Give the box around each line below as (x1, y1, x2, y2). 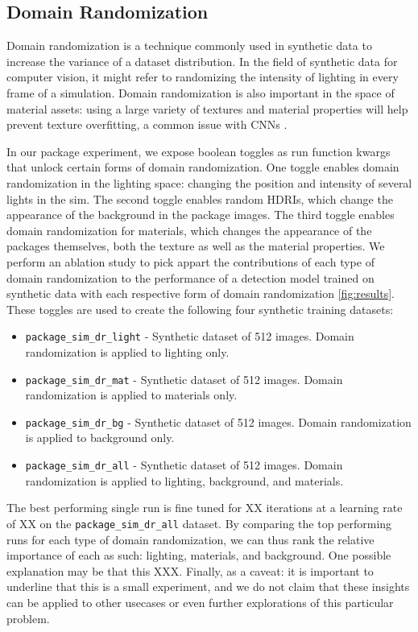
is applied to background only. (25, 429, 175, 446)
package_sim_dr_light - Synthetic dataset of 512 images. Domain (25, 328, 354, 345)
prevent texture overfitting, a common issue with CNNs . (6, 116, 288, 133)
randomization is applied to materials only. (25, 386, 238, 403)
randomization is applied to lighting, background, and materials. (25, 472, 344, 489)
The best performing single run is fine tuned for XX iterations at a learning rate (6, 499, 403, 516)
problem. (6, 609, 50, 626)
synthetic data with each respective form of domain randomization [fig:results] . (6, 285, 395, 302)
